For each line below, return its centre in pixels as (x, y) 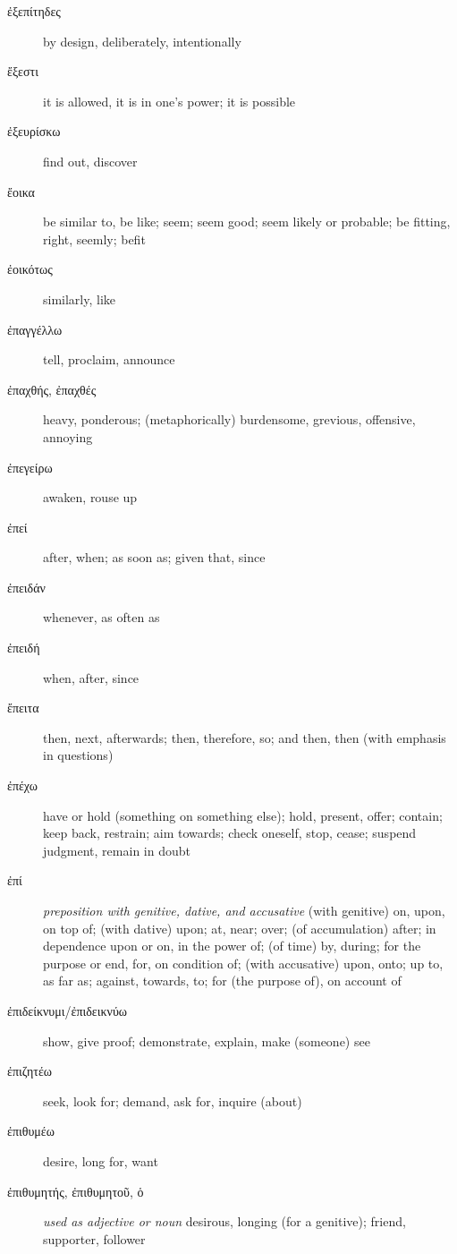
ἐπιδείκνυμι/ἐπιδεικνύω (68, 1010)
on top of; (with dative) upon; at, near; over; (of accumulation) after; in (240, 928)
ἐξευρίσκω (34, 131)
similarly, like (80, 299)
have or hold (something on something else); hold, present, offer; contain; (243, 815)
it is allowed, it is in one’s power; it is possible (169, 101)
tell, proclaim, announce (109, 359)
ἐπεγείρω (30, 467)
